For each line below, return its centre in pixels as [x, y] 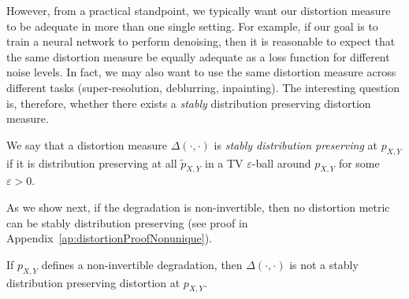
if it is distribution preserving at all [92, 162]
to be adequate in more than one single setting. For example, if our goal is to [192, 26]
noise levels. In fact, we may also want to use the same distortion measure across [201, 72]
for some [359, 162]
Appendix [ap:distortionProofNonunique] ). [110, 238]
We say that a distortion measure [87, 144]
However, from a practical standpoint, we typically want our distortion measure [199, 10]
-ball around [281, 162]
